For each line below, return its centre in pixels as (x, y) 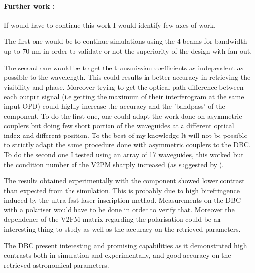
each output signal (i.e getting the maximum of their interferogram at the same (124, 96)
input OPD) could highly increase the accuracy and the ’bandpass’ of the (115, 106)
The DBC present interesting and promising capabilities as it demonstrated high (126, 245)
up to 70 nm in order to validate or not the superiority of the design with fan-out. (128, 51)
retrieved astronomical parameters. (56, 264)
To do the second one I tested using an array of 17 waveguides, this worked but (124, 154)
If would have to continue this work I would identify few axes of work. (110, 24)
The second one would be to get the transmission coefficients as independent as (124, 67)
